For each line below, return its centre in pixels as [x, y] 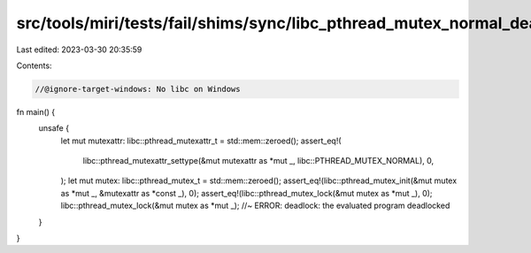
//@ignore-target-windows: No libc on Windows [138, 89]
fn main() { [36, 111]
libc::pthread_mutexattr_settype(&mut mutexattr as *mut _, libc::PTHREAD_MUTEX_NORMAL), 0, [258, 161]
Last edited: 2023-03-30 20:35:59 [79, 50]
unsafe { [54, 128]
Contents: [34, 65]
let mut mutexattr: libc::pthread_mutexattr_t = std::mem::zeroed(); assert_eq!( [201, 141]
